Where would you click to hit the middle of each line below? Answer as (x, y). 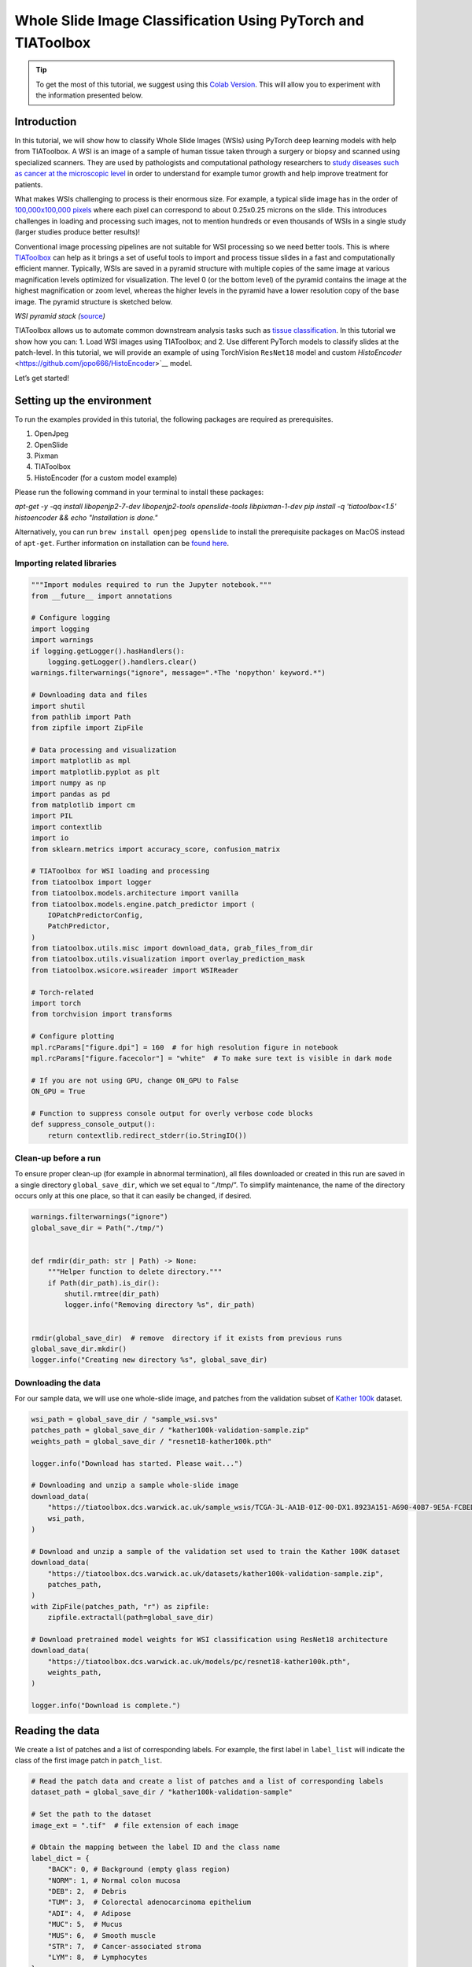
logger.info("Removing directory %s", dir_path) (160, 1305)
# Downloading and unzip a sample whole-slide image (135, 1485)
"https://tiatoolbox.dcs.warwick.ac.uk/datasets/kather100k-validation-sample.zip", (216, 1573)
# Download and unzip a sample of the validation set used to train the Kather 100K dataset (216, 1551)
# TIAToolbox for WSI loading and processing (120, 871)
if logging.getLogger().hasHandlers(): (108, 651)
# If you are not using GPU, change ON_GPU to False (135, 1080)
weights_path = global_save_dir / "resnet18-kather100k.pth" (151, 1441)
